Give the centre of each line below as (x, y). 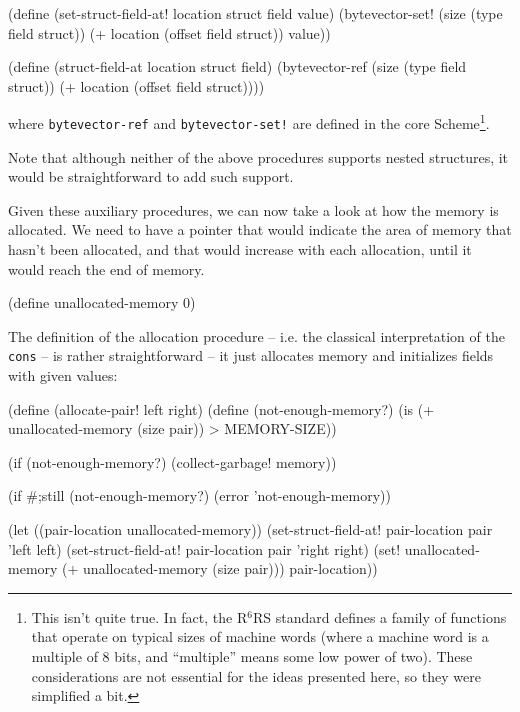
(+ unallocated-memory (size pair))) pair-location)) (220, 568)
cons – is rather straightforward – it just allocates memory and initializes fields (251, 355)
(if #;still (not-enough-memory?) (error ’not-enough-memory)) (199, 495)
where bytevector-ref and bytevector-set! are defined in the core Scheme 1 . (249, 122)
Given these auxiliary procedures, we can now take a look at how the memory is (253, 209)
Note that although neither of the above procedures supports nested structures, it (258, 156)
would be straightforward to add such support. (151, 176)
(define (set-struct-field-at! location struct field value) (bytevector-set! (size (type (255, 13)
